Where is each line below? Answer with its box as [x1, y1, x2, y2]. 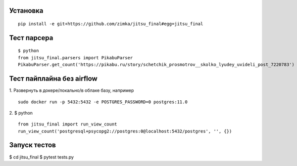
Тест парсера [9, 34, 53, 42]
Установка [9, 6, 44, 15]
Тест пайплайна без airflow [9, 75, 98, 83]
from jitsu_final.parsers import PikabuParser [18, 55, 133, 60]
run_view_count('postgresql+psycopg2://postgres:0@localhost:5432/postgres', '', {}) [18, 128, 232, 134]
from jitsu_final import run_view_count [18, 122, 117, 127]
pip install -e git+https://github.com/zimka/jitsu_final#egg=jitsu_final [18, 21, 203, 27]
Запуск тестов [9, 141, 56, 149]
